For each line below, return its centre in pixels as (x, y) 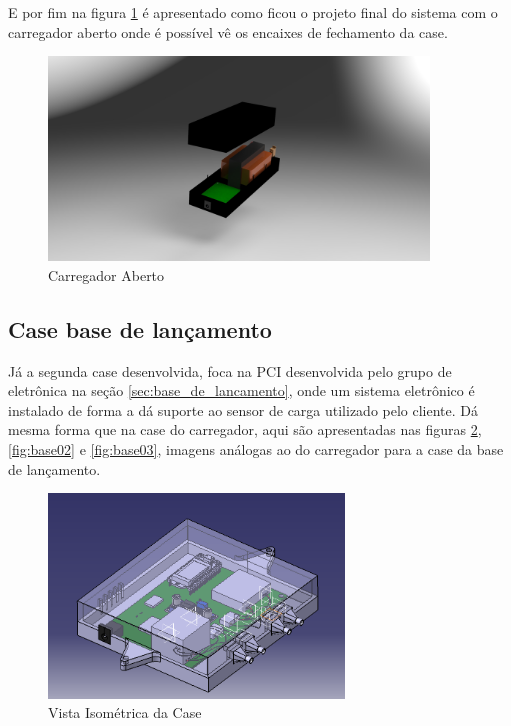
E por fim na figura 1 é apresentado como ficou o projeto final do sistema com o (253, 12)
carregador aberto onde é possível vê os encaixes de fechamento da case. (228, 31)
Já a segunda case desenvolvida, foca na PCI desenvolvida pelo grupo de (230, 370)
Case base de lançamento (140, 328)
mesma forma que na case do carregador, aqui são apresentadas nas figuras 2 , (245, 429)
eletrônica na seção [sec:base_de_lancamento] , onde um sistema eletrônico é (241, 390)
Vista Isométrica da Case (125, 712)
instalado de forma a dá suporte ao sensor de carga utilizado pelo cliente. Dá (243, 409)
